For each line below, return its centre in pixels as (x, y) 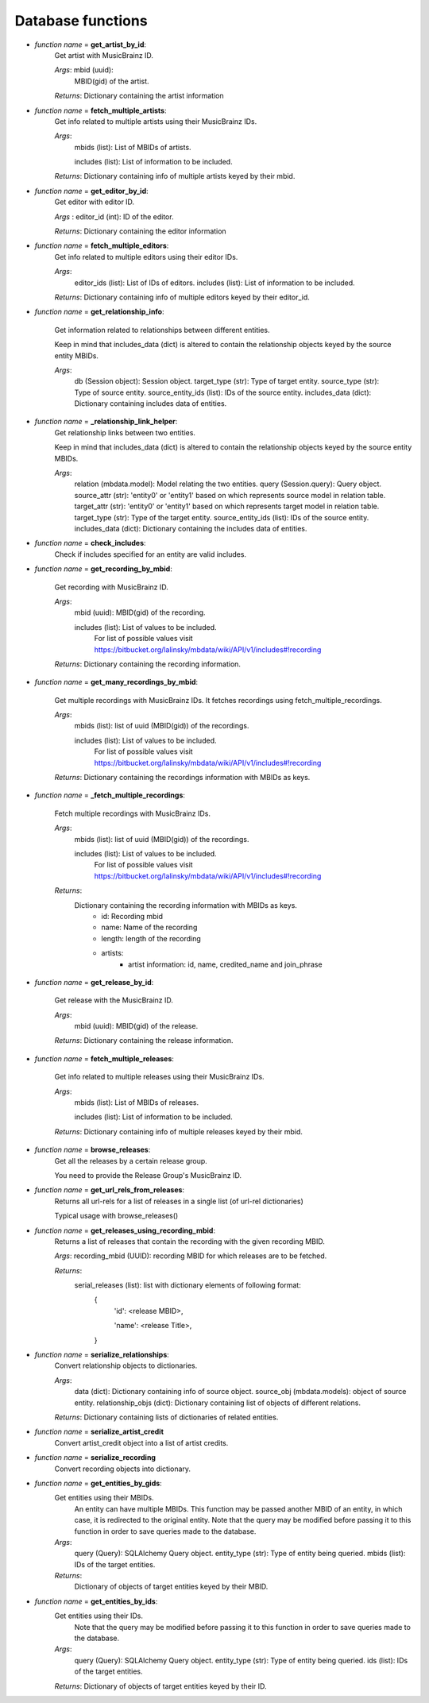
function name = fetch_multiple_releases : (104, 1058)
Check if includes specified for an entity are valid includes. (150, 554)
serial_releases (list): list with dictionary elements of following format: (187, 1285)
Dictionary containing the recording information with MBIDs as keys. (186, 905)
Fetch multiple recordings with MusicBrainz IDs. (132, 813)
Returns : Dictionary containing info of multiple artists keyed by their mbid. (175, 176)
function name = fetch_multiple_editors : (102, 245)
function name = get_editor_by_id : (91, 191)
